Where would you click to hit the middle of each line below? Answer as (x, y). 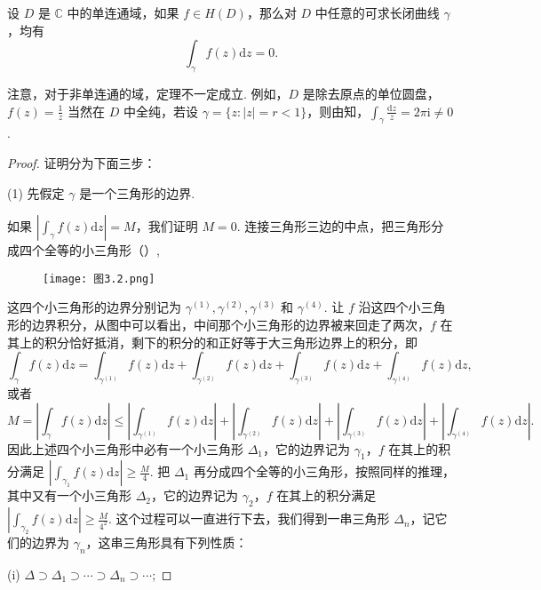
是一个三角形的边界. (137, 192)
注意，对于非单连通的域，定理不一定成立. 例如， (148, 93)
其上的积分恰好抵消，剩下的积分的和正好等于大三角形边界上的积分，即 (212, 342)
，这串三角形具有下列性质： (167, 542)
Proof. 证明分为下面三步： (82, 162)
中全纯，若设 (161, 111)
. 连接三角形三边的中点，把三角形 (334, 226)
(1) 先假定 (36, 192)
